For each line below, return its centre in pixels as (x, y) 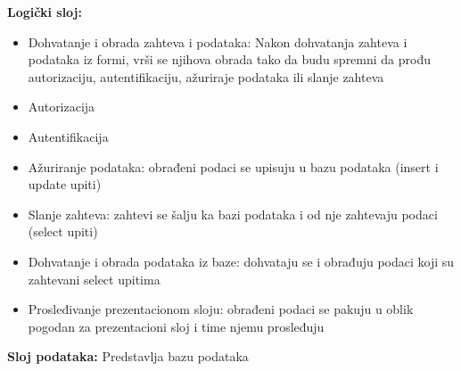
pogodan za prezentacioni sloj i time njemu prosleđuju (176, 326)
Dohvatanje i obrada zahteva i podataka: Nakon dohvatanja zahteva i (218, 41)
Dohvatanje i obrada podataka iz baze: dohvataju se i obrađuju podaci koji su (241, 261)
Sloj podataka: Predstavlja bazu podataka (128, 356)
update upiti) (65, 184)
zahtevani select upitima (94, 279)
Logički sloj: (45, 12)
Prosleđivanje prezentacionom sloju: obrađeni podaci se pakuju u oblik (221, 309)
